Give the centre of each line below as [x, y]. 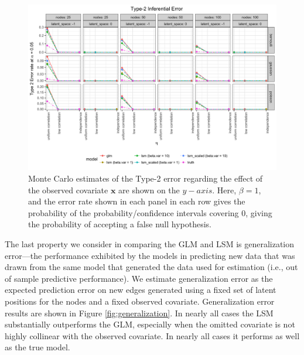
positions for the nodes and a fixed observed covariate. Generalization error [140, 301]
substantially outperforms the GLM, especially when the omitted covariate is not [150, 324]
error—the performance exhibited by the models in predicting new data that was [150, 255]
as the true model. [37, 347]
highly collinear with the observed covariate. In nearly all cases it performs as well [152, 335]
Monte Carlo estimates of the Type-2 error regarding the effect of [146, 178]
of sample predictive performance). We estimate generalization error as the [139, 278]
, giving [259, 212]
